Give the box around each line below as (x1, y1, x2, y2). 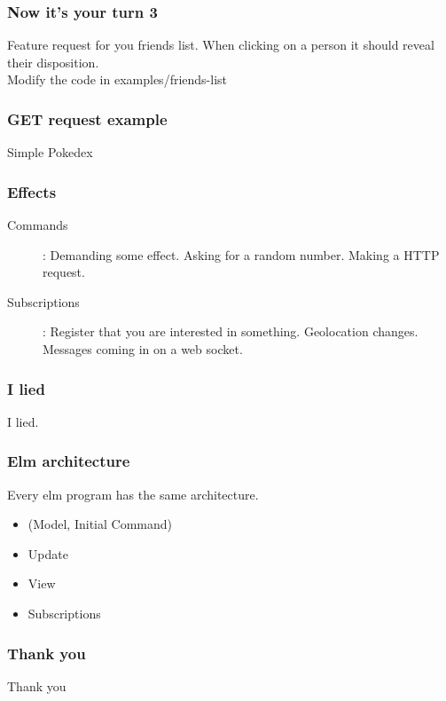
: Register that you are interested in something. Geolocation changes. (43, 322, 419, 341)
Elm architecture (7, 450, 130, 472)
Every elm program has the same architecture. (7, 484, 259, 503)
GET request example (7, 107, 168, 130)
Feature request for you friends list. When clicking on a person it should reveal (7, 35, 434, 54)
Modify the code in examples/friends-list (7, 70, 228, 89)
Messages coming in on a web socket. (43, 340, 243, 358)
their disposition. (7, 52, 99, 71)
